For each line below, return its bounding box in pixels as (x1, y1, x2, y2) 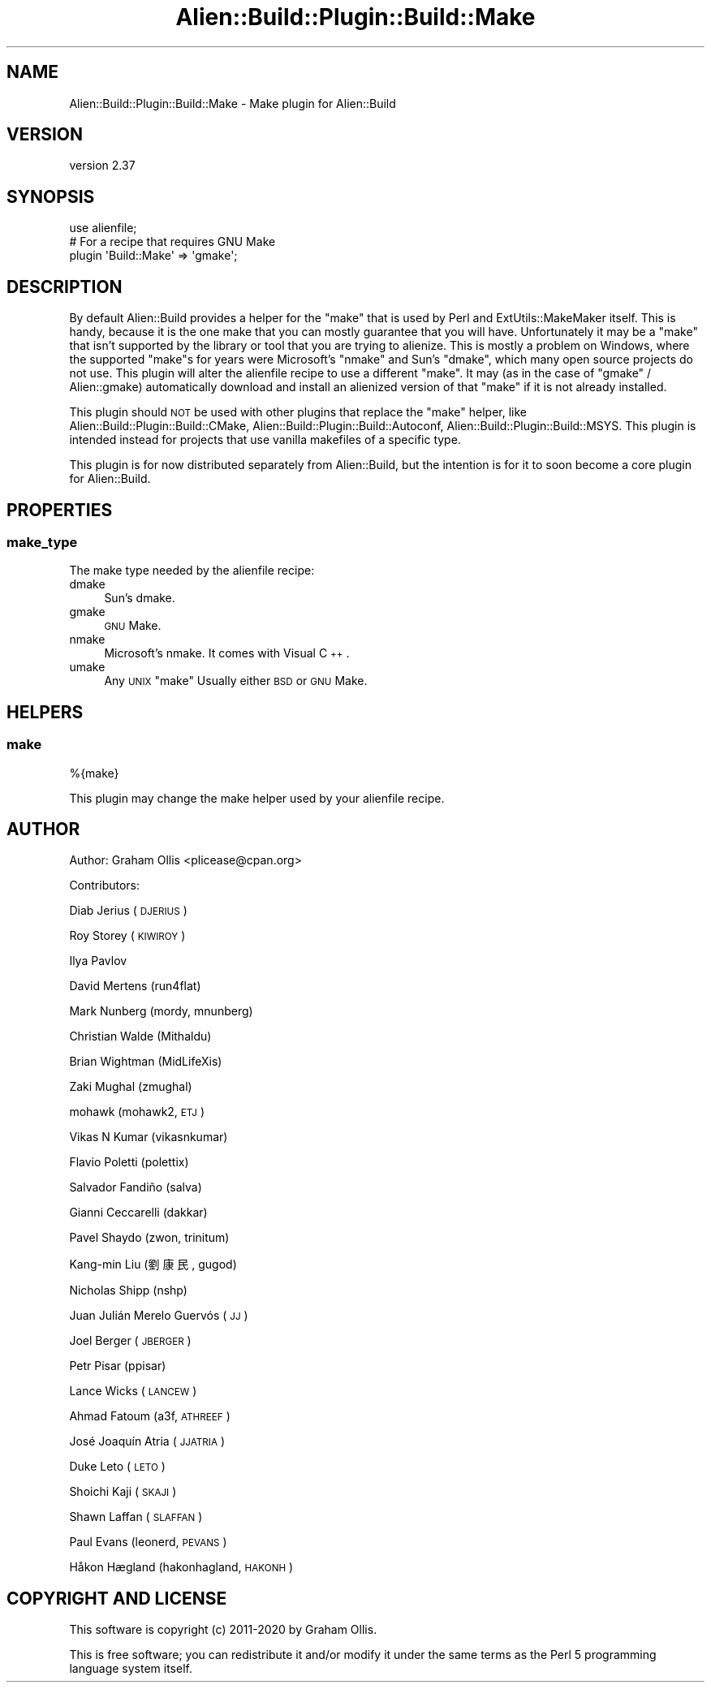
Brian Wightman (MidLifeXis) (69, 1054, 222, 1069)
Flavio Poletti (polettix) (69, 1155, 189, 1170)
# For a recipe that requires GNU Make (69, 235, 276, 249)
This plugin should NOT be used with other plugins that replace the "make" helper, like (69, 405, 527, 420)
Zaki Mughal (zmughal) (69, 1079, 192, 1094)
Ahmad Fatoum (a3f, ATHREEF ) (69, 1409, 231, 1424)
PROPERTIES (6, 499, 113, 520)
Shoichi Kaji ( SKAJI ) (69, 1484, 177, 1499)
